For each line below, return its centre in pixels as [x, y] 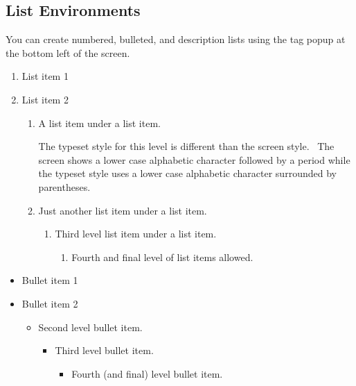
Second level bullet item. [90, 327]
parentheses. [64, 186]
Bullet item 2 [50, 303]
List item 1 [45, 76]
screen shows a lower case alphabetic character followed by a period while [194, 159]
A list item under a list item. [99, 123]
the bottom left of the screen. [68, 52]
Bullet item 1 [50, 280]
